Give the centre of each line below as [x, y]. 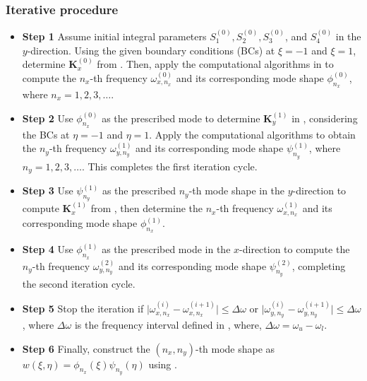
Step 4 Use [48, 249]
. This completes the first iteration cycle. [169, 166]
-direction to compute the [295, 249]
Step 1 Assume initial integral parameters [114, 36]
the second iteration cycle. [79, 283]
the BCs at [46, 134]
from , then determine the [147, 208]
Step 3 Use [48, 190]
